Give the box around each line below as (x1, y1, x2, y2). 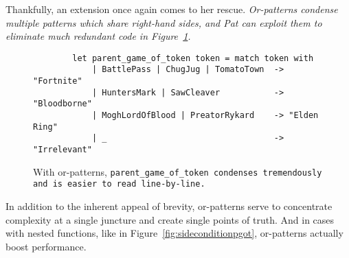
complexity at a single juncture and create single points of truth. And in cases (5, 212, 335, 226)
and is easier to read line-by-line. (33, 179, 205, 189)
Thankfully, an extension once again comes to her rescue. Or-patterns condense (5, 2, 338, 16)
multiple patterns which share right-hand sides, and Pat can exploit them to (5, 15, 322, 30)
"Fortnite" (33, 76, 82, 86)
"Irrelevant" (33, 145, 92, 155)
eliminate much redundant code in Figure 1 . (5, 29, 191, 43)
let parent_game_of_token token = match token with (72, 53, 314, 63)
